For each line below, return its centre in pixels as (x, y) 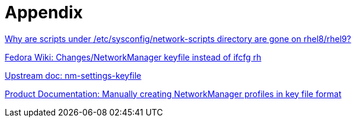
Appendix (44, 12)
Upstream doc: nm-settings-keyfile (73, 75)
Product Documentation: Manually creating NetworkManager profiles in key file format (173, 94)
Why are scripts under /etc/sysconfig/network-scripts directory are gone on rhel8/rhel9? (178, 38)
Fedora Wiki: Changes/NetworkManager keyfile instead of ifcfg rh (133, 57)
